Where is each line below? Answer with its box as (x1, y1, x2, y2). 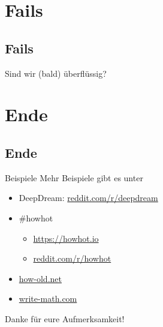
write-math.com (19, 292, 77, 305)
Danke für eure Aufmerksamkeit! (5, 312, 125, 325)
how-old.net (19, 272, 62, 284)
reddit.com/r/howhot (33, 252, 111, 265)
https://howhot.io (33, 232, 99, 244)
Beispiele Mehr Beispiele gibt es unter (5, 171, 143, 184)
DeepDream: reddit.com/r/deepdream (19, 191, 158, 204)
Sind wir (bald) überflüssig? (5, 67, 107, 79)
